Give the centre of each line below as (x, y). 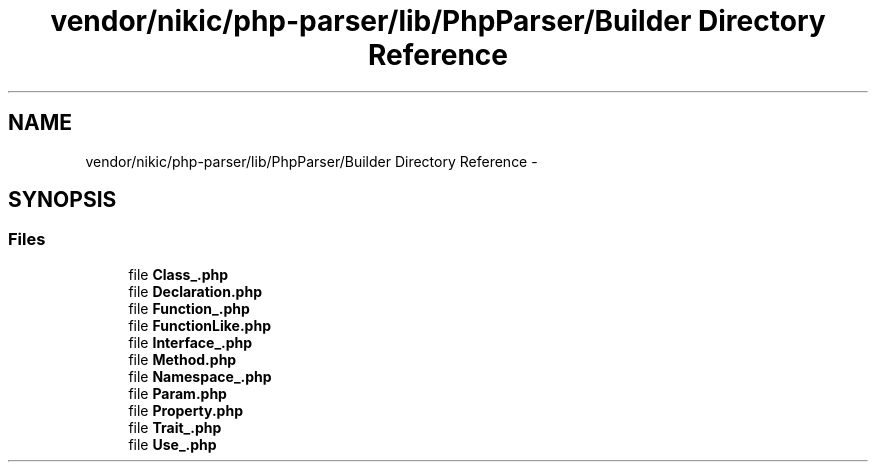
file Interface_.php (190, 342)
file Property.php (185, 410)
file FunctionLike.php (199, 325)
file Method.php (182, 359)
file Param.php (177, 393)
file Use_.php (172, 444)
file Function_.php (189, 308)
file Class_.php (178, 274)
